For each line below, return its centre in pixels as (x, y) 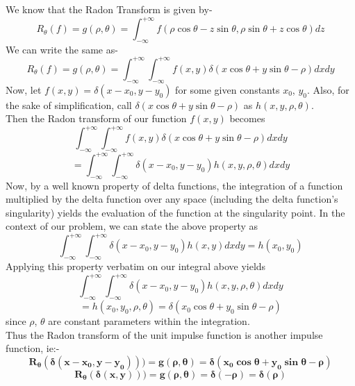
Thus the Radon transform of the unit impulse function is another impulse (164, 334)
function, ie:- (33, 348)
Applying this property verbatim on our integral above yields (136, 266)
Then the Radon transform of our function (96, 118)
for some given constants (228, 89)
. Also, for (328, 89)
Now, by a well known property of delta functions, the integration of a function (174, 185)
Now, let (24, 89)
